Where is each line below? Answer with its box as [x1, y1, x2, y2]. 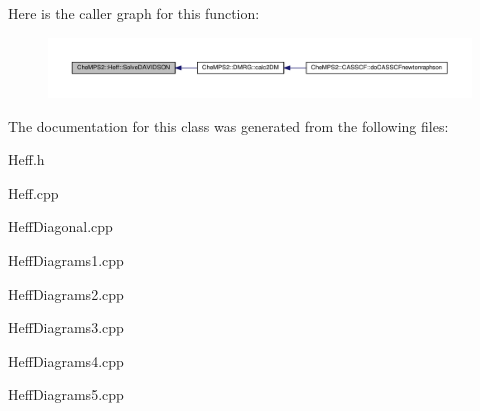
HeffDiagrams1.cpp [8, 250, 124, 271]
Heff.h [8, 149, 45, 170]
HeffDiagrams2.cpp [8, 283, 124, 304]
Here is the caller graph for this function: [8, 3, 260, 23]
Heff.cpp [8, 182, 59, 203]
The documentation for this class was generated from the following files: [8, 115, 449, 136]
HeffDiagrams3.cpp [8, 317, 124, 338]
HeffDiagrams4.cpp [8, 350, 124, 371]
